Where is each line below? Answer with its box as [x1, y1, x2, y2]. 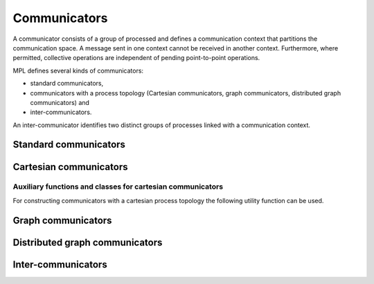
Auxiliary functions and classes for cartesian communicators [12, 182, 224, 191]
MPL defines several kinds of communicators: [12, 66, 144, 75]
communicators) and [30, 98, 90, 106]
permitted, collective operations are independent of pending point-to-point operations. [12, 54, 260, 62]
